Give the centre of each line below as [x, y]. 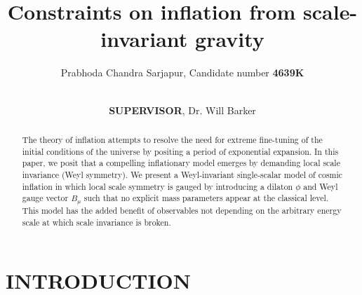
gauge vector [45, 198]
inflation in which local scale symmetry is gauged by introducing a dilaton [157, 186]
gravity [230, 39]
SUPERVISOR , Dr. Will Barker [182, 110]
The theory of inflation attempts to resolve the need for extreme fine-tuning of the [172, 139]
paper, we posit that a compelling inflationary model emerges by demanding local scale [181, 163]
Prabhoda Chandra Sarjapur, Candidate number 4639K [182, 73]
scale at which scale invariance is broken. [96, 222]
